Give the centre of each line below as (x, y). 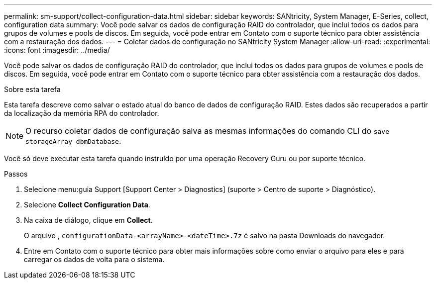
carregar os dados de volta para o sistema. (94, 259)
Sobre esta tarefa (32, 89)
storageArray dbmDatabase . (73, 141)
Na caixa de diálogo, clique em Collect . (88, 220)
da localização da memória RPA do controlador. (82, 113)
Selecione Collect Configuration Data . (87, 205)
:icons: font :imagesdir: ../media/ (57, 50)
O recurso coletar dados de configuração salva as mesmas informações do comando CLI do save (207, 131)
